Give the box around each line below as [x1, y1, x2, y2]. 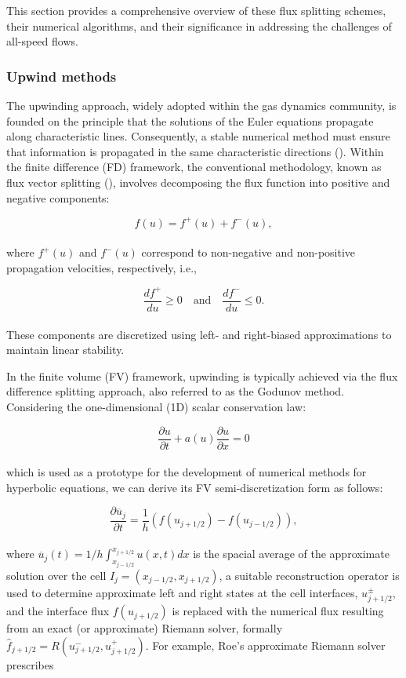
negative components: [6, 189, 110, 206]
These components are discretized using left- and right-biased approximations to [6, 326, 392, 342]
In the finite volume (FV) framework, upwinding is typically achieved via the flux [6, 367, 398, 384]
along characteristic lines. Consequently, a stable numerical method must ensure [6, 128, 390, 144]
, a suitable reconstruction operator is [219, 567, 400, 583]
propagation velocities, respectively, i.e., [6, 259, 197, 275]
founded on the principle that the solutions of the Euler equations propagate [6, 112, 374, 129]
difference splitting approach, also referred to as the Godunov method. [6, 383, 345, 399]
